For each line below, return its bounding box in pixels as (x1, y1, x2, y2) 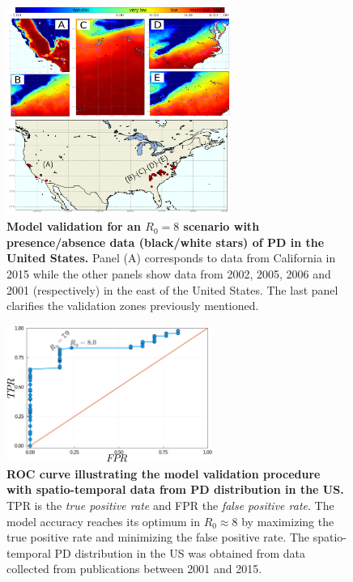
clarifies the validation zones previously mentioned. (6, 297, 259, 314)
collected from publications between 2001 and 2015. (6, 560, 262, 577)
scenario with (183, 218, 260, 235)
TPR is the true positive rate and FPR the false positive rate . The (6, 496, 334, 513)
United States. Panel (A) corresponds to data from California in (6, 249, 336, 266)
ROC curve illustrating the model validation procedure (6, 465, 321, 482)
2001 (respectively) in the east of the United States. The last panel (6, 281, 338, 298)
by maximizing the (241, 512, 334, 529)
